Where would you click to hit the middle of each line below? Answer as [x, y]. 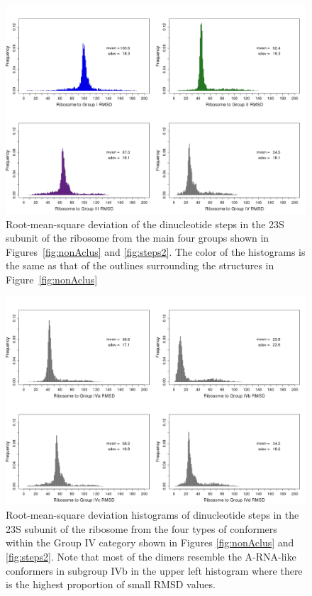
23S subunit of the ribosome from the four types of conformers [141, 528]
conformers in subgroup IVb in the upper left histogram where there [154, 570]
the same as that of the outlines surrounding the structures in [140, 265]
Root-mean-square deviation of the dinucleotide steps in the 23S [145, 224]
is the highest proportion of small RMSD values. [111, 584]
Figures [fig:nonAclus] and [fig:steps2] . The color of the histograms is [156, 251]
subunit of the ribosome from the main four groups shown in [138, 238]
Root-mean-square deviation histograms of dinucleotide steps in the [152, 515]
